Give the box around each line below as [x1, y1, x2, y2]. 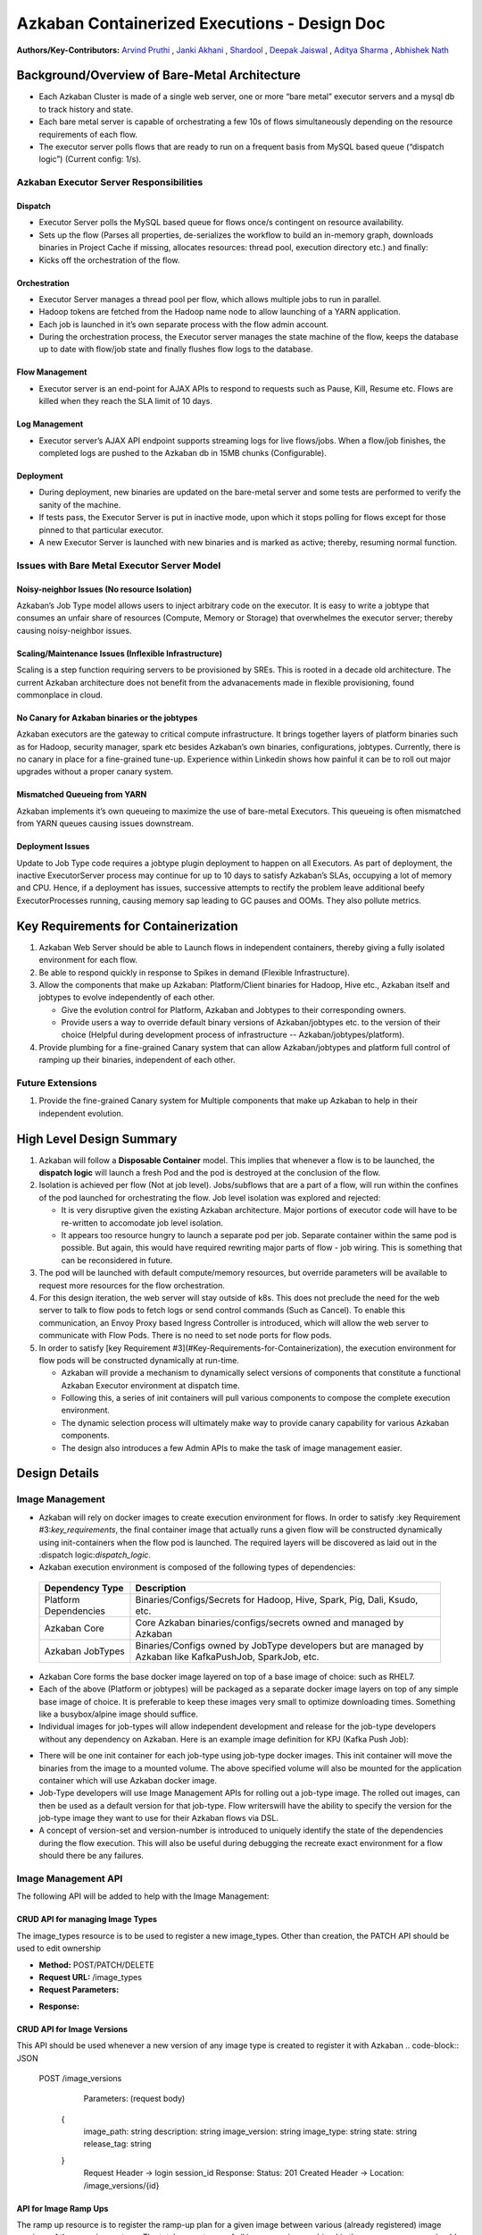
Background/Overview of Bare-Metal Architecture [16, 68, 301, 83]
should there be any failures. [38, 1851, 145, 1861]
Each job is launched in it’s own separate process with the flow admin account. [38, 318, 329, 330]
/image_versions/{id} [83, 2180, 160, 2190]
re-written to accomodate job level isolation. [61, 1217, 223, 1228]
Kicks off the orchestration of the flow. [38, 255, 180, 266]
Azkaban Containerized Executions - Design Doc [16, 13, 386, 33]
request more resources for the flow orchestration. [38, 1279, 225, 1291]
